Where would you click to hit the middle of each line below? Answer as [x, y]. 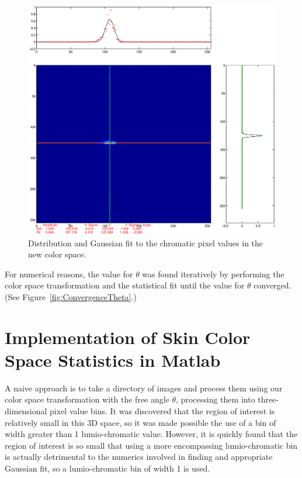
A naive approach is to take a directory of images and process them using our [144, 388]
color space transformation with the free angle [87, 399]
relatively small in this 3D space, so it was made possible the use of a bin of [140, 422]
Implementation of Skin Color [128, 337]
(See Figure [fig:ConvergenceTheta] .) [71, 296]
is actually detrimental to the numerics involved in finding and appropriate [139, 457]
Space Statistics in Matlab [113, 360]
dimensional [26, 411]
